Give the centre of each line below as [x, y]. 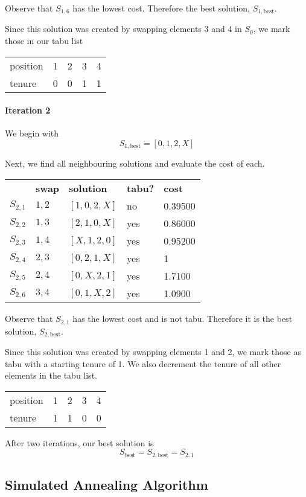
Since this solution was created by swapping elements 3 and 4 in [123, 29]
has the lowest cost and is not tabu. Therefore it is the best [183, 319]
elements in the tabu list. [51, 375]
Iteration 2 [28, 110]
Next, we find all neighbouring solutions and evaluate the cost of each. [135, 163]
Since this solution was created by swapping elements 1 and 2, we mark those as [153, 351]
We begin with [32, 133]
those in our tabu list [44, 41]
